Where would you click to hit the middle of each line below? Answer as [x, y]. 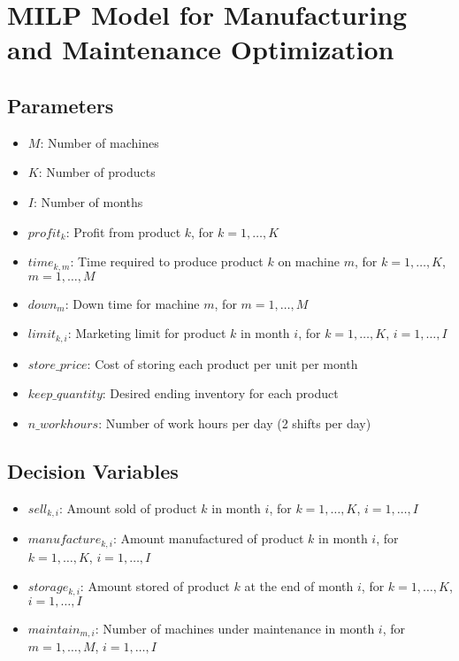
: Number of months [88, 201]
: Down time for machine [132, 303]
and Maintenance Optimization [201, 49]
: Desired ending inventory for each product [220, 393]
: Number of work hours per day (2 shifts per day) [235, 423]
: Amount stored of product [155, 586]
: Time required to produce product [167, 261]
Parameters [61, 105]
